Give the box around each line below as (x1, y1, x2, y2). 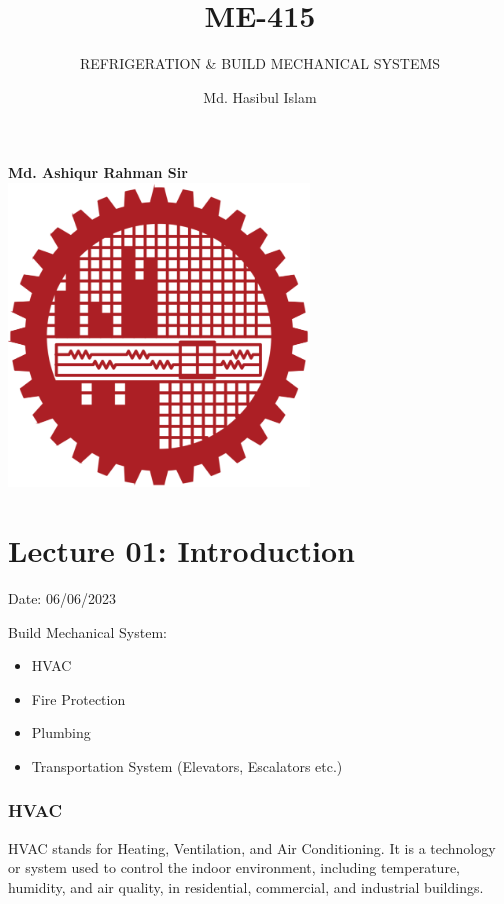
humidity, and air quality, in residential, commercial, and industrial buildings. (8, 876, 484, 897)
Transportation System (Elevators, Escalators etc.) (31, 755, 343, 776)
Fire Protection (31, 688, 126, 709)
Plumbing (31, 722, 91, 743)
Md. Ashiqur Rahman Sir (8, 162, 188, 183)
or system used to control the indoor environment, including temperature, (8, 857, 460, 878)
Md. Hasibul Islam (203, 86, 317, 107)
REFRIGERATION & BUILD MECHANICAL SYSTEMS (79, 53, 441, 74)
